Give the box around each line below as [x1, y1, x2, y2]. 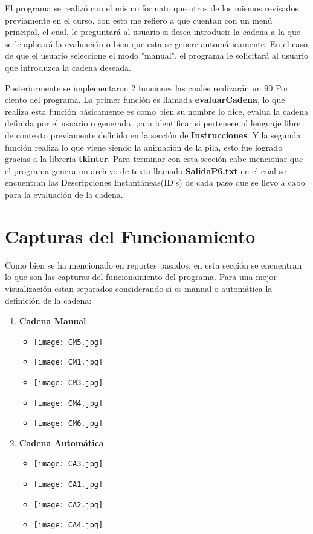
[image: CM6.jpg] [33, 419, 103, 428]
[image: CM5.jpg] [33, 337, 103, 347]
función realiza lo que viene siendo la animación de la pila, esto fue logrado [5, 140, 283, 153]
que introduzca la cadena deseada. [5, 60, 131, 73]
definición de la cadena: [5, 294, 92, 307]
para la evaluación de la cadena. [5, 187, 123, 200]
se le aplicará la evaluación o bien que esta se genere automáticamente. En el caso [5, 37, 308, 50]
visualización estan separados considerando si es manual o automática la [5, 282, 273, 295]
